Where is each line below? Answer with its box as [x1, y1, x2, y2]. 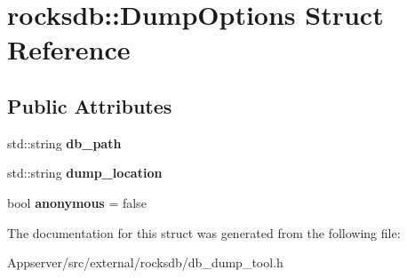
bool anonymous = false [7, 193, 147, 211]
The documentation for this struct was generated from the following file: [7, 223, 401, 242]
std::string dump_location [7, 163, 163, 182]
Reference [7, 31, 131, 68]
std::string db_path [7, 133, 122, 152]
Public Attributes [7, 91, 172, 119]
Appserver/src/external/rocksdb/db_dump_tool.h [7, 253, 283, 272]
